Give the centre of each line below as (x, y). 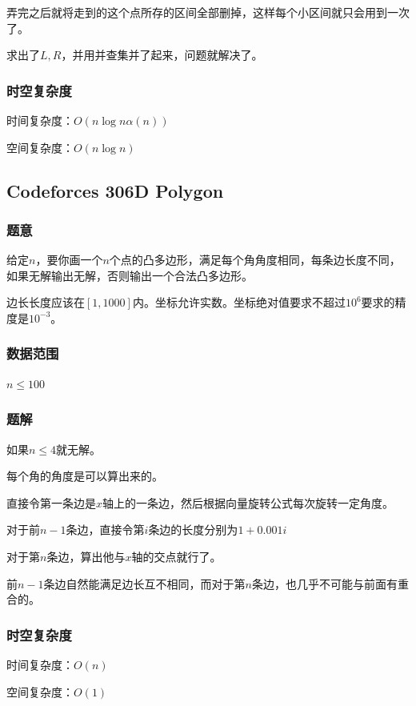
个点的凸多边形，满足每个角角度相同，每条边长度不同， (255, 260)
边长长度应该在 (46, 302)
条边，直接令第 (105, 529)
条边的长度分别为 (193, 529)
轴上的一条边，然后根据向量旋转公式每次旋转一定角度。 (248, 502)
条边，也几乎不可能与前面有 (324, 583)
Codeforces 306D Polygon (115, 190)
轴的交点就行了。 (176, 556)
